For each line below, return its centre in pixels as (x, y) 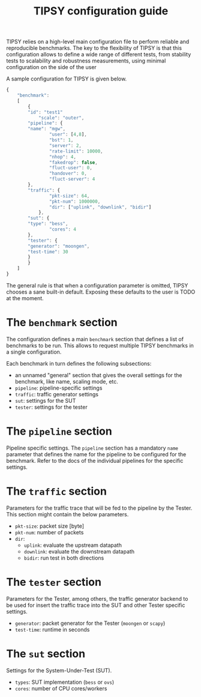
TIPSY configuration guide (101, 11)
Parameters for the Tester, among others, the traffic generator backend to (97, 599)
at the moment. (25, 298)
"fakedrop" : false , (73, 162)
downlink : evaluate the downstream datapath (79, 551)
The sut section (46, 653)
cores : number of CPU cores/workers (61, 688)
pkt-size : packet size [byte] (49, 526)
